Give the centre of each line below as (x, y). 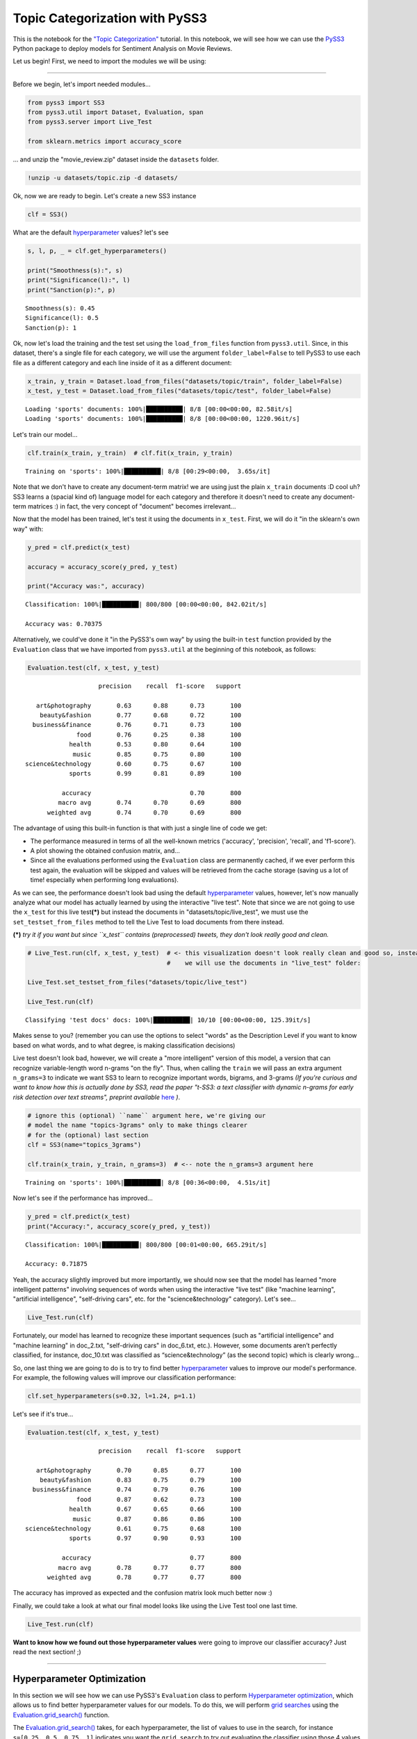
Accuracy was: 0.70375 (64, 624)
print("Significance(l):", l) (79, 280)
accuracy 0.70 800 (152, 793)
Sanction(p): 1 (51, 328)
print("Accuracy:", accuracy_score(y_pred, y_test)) (119, 1226)
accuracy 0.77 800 (152, 1558)
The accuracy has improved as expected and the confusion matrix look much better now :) (142, 1593)
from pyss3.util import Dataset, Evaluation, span (116, 112)
